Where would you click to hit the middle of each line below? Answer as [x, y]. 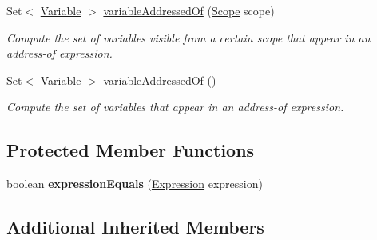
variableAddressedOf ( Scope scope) [189, 10]
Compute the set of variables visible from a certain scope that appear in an [188, 37]
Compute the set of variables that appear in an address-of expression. [175, 107]
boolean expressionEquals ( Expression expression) [135, 184]
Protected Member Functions [131, 150]
